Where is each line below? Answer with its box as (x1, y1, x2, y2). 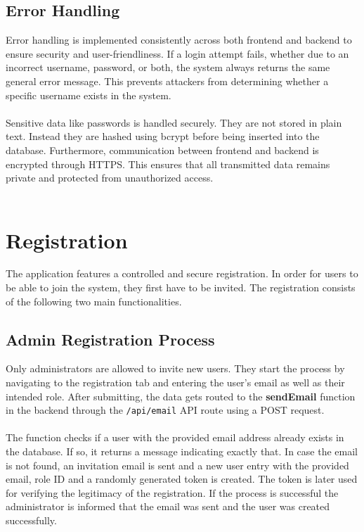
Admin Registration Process (6, 328, 215, 350)
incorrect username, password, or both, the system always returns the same (6, 60, 330, 75)
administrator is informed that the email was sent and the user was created (6, 499, 330, 514)
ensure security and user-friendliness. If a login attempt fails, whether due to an (6, 46, 349, 61)
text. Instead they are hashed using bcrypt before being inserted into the (6, 129, 320, 144)
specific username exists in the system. (6, 87, 171, 102)
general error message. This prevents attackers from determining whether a (6, 73, 329, 88)
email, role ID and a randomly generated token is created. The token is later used (6, 471, 358, 486)
